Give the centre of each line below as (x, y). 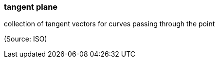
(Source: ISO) (26, 39)
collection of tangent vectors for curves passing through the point (109, 24)
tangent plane (31, 7)
